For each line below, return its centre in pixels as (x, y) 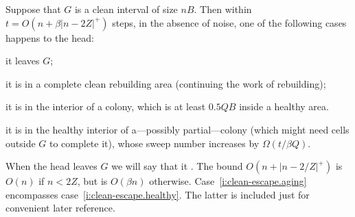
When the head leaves (51, 166)
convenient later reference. (60, 208)
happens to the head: (50, 37)
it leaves (23, 61)
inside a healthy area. (284, 106)
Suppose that (33, 9)
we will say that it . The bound (177, 166)
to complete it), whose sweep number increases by (154, 143)
